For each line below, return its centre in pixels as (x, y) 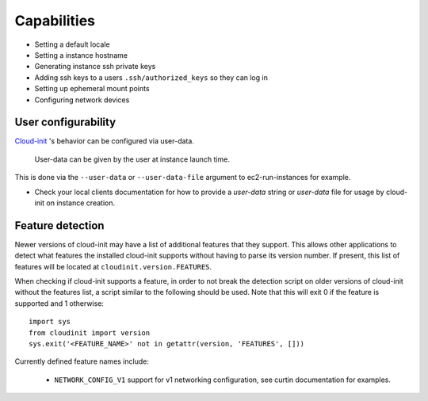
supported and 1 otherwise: (59, 303)
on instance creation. (80, 203)
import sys (50, 322)
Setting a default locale (72, 44)
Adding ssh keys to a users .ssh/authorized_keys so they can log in (151, 77)
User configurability (65, 122)
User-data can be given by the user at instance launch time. (132, 159)
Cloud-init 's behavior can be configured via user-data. (104, 141)
